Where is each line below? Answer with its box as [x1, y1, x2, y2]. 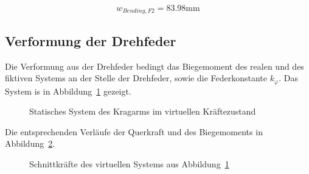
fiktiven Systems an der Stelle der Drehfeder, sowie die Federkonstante [5, 72, 267, 84]
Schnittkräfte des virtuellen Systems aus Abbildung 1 [29, 158, 229, 170]
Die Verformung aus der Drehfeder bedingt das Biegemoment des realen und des [5, 59, 304, 72]
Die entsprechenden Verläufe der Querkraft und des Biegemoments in [5, 125, 263, 138]
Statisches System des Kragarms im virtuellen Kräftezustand [29, 105, 256, 118]
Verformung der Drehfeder [5, 31, 176, 50]
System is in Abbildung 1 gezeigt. [5, 84, 131, 97]
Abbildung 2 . [5, 137, 55, 150]
